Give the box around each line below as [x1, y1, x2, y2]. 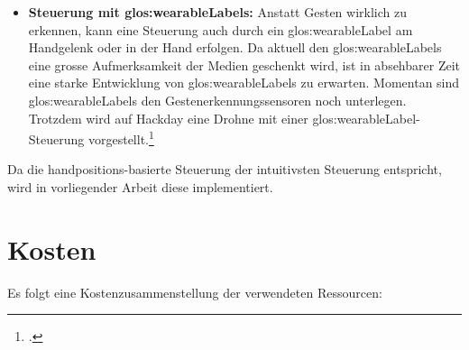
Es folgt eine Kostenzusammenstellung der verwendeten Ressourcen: [7, 282, 382, 301]
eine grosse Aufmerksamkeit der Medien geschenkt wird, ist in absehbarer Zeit [28, 55, 461, 74]
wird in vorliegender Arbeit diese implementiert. [7, 178, 273, 196]
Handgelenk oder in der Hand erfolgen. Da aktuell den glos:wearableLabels [28, 38, 442, 57]
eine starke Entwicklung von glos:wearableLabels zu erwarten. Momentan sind [28, 73, 460, 92]
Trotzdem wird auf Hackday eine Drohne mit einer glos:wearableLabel [28, 108, 417, 127]
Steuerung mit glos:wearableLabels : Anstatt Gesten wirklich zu [28, 3, 407, 21]
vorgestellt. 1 [87, 127, 154, 148]
